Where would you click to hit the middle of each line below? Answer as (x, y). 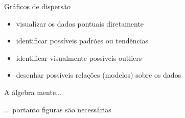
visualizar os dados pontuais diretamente (80, 23)
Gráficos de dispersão (37, 6)
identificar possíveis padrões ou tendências (82, 41)
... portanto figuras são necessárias (58, 109)
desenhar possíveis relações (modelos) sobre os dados (99, 75)
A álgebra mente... (33, 92)
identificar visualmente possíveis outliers (79, 57)
